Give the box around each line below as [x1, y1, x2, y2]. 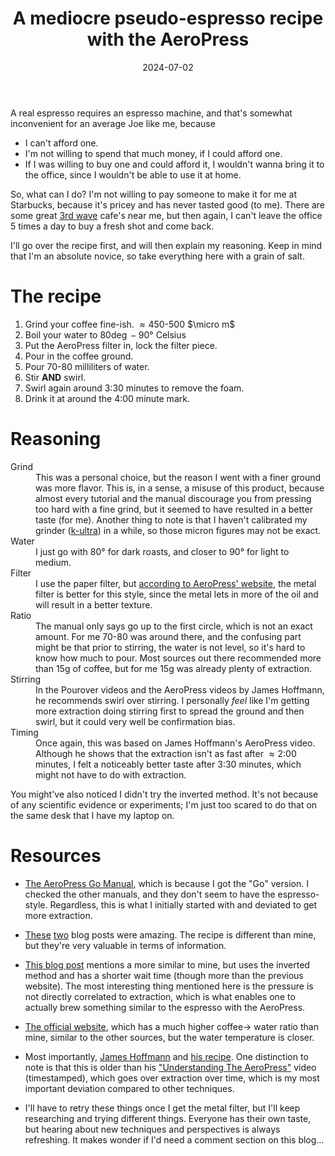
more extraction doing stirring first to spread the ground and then [35, 705, 305, 717]
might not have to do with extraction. [35, 768, 187, 781]
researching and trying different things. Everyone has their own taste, [24, 1112, 312, 1124]
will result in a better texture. [35, 598, 153, 611]
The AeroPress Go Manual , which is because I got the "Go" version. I [24, 877, 309, 889]
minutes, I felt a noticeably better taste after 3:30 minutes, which [35, 758, 302, 770]
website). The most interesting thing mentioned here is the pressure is [24, 980, 314, 992]
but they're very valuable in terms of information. [24, 939, 227, 951]
